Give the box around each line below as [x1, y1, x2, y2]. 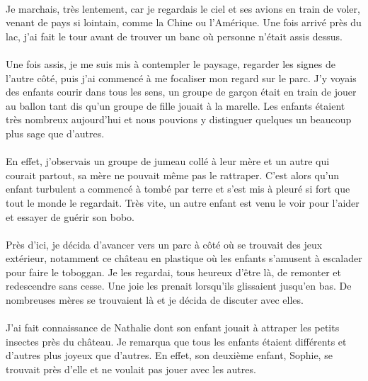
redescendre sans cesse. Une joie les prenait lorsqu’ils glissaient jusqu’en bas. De [6, 278, 352, 293]
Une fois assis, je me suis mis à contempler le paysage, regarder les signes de [6, 56, 336, 71]
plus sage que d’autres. [6, 125, 105, 140]
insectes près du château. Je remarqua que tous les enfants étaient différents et [6, 334, 347, 348]
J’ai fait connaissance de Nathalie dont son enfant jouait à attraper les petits [6, 320, 340, 335]
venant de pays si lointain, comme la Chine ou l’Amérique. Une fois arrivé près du [6, 15, 362, 30]
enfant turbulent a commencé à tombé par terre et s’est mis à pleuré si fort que [6, 181, 350, 196]
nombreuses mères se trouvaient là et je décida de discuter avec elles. [6, 292, 304, 307]
